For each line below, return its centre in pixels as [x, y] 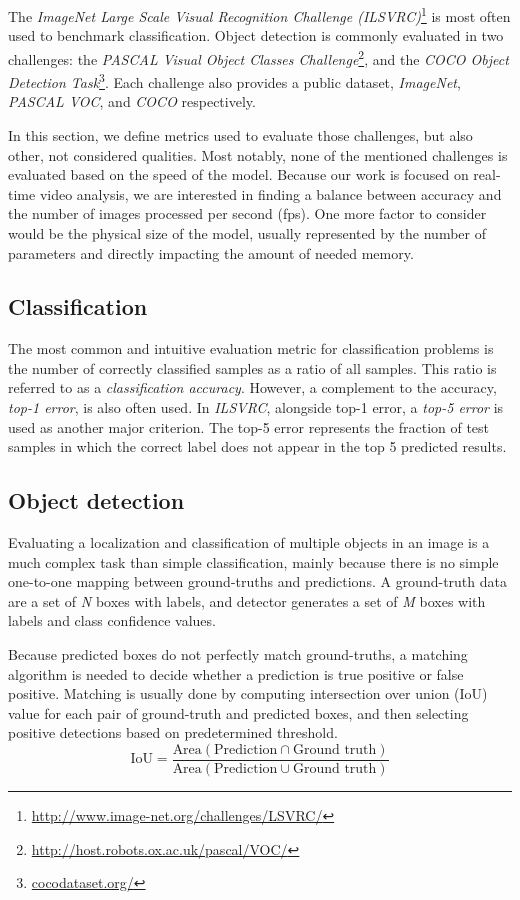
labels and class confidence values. [112, 620]
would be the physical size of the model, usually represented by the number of [247, 232]
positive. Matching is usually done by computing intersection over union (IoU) [248, 693]
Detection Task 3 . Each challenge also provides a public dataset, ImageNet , [234, 80]
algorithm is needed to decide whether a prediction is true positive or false [236, 673]
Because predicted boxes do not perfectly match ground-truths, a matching [238, 654]
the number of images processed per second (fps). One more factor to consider [247, 213]
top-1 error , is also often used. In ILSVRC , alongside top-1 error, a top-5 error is [256, 407]
